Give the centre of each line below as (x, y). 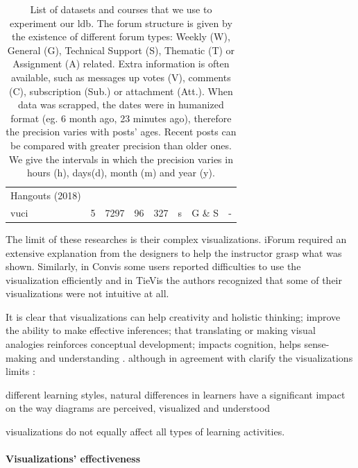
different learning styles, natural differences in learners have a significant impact (176, 394)
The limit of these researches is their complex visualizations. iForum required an (176, 239)
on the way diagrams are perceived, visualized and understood (138, 408)
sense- (317, 344)
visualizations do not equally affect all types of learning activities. (145, 432)
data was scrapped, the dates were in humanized (121, 105)
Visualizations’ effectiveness (73, 459)
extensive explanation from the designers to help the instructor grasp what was (174, 252)
